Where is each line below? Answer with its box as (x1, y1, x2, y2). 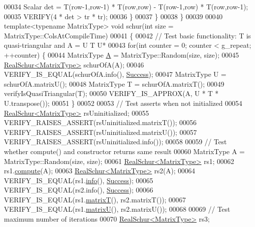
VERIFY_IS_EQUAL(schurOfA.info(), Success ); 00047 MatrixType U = (4, 69, 226, 79)
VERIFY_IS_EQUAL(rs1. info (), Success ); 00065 (4, 175, 154, 185)
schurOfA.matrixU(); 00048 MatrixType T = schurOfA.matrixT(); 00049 (4, 78, 224, 89)
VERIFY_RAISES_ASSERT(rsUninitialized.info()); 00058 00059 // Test (4, 136, 227, 147)
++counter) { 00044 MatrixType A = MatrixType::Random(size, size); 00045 (4, 49, 239, 60)
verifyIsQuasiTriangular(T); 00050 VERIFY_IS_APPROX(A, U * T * (4, 88, 219, 98)
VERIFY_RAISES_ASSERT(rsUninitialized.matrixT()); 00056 (4, 117, 197, 128)
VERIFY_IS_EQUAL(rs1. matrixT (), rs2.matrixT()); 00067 (4, 194, 186, 204)
